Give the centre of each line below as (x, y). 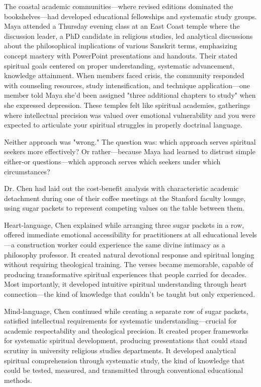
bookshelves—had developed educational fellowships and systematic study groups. (130, 16)
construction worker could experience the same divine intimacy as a (121, 245)
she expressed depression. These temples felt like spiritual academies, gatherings (127, 105)
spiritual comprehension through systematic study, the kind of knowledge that (124, 360)
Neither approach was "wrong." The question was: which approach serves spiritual (130, 141)
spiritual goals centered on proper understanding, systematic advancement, (119, 65)
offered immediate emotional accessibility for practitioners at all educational (121, 235)
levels (249, 235)
